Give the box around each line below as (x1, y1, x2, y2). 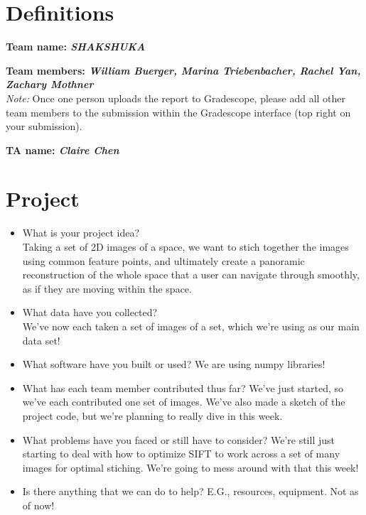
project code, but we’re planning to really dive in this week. (22, 408, 283, 423)
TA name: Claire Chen (6, 142, 119, 157)
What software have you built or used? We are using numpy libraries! (22, 357, 325, 372)
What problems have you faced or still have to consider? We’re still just (22, 432, 335, 447)
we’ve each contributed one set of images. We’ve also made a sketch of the (22, 394, 345, 409)
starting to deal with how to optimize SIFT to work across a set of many (22, 446, 340, 461)
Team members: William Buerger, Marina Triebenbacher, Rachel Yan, (6, 63, 361, 77)
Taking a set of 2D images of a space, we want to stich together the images (22, 239, 349, 254)
